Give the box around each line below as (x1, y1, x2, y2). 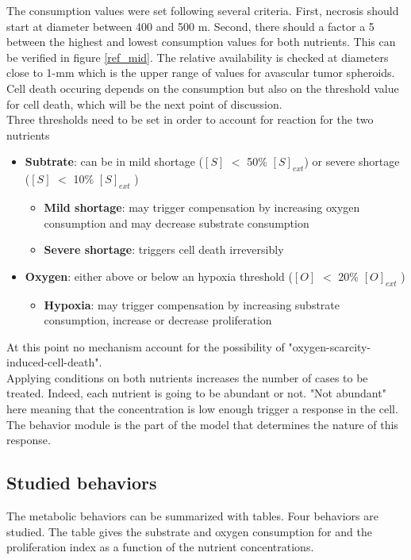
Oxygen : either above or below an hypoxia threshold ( (25, 267, 293, 284)
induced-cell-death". (6, 354, 102, 370)
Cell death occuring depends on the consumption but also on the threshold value (6, 79, 399, 96)
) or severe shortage (304, 153, 400, 170)
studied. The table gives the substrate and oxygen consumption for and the (6, 523, 372, 539)
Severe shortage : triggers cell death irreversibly (44, 241, 284, 258)
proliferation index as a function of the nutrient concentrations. (6, 539, 314, 555)
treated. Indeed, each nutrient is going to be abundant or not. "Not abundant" (6, 385, 386, 401)
